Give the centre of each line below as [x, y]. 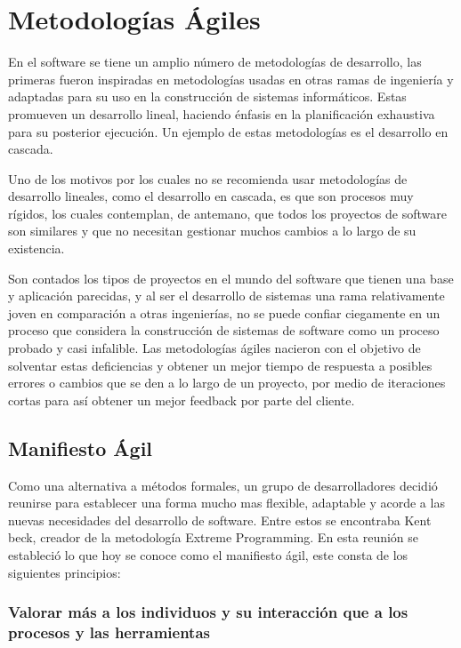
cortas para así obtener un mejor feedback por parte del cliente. [182, 400]
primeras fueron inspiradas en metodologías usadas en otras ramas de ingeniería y [231, 79]
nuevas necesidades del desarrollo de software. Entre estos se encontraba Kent [220, 520]
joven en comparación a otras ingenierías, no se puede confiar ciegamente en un [224, 312]
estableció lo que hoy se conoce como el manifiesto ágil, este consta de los [208, 554]
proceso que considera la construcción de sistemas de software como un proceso [224, 330]
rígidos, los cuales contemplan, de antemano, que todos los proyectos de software [227, 213]
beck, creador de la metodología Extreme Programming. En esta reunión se [214, 537]
